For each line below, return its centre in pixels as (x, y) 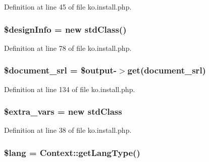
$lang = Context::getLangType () (72, 152)
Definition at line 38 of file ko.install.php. (68, 130)
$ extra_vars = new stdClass (63, 111)
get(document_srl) (167, 70)
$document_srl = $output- (60, 70)
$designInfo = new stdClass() (65, 29)
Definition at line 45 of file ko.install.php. (68, 7)
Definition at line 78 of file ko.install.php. (68, 48)
